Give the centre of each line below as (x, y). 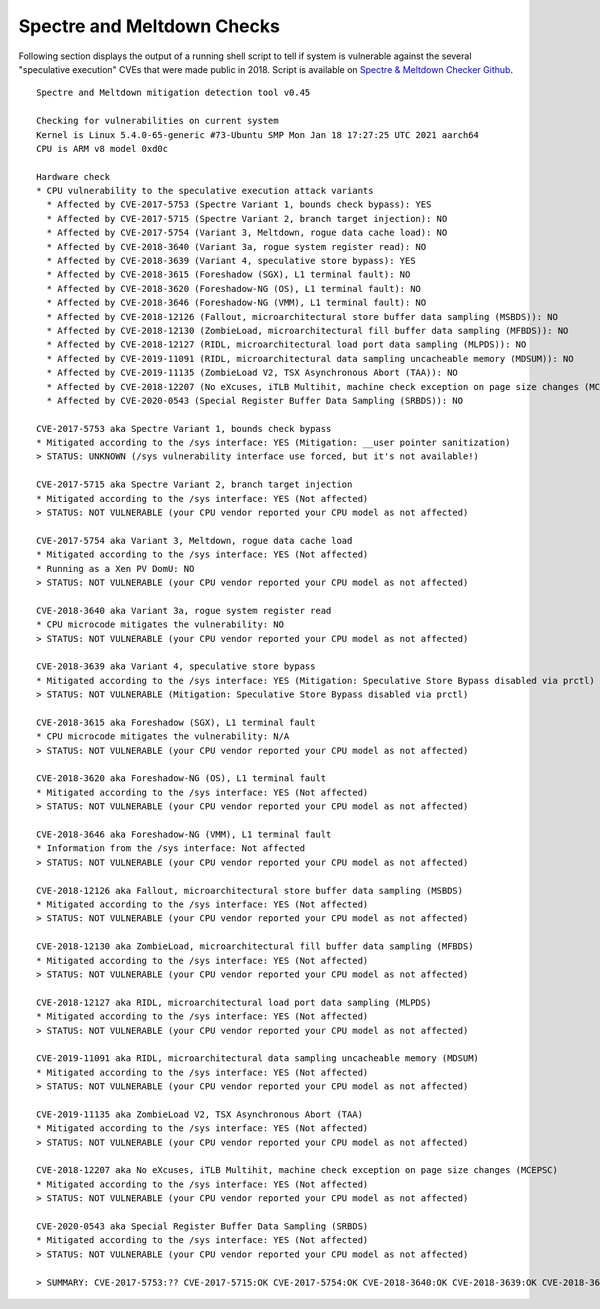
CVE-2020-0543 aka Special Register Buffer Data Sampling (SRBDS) (202, 1226)
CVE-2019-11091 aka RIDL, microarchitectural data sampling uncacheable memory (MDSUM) (258, 1058)
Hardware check (73, 176)
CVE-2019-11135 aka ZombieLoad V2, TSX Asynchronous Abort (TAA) (200, 1114)
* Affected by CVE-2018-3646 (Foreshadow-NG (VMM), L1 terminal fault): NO (236, 303)
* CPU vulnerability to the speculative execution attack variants (205, 191)
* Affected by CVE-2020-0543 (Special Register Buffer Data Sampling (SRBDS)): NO (255, 400)
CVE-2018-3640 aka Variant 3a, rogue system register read (184, 610)
